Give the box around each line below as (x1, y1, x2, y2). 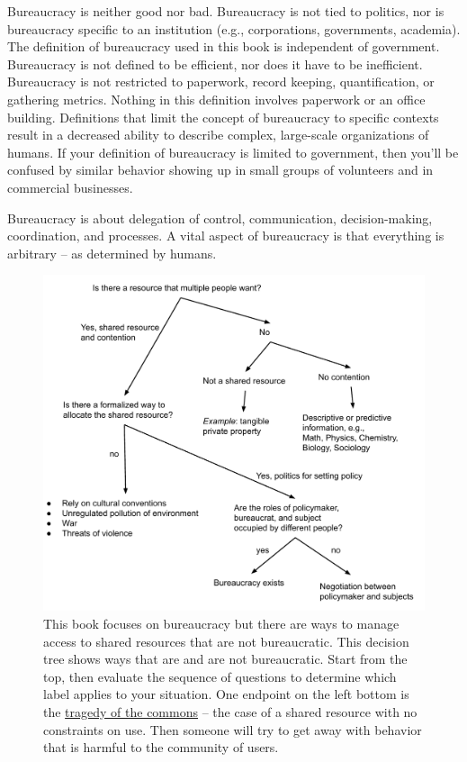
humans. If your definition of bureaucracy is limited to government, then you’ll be (7, 142, 459, 161)
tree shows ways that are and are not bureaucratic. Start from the (43, 649, 408, 668)
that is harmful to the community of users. (43, 738, 279, 757)
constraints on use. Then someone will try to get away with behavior (43, 720, 422, 739)
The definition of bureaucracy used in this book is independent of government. (7, 37, 440, 56)
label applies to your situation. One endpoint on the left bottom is (43, 685, 409, 703)
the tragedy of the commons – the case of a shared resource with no (43, 702, 418, 721)
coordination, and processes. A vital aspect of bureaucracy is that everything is (7, 226, 445, 245)
